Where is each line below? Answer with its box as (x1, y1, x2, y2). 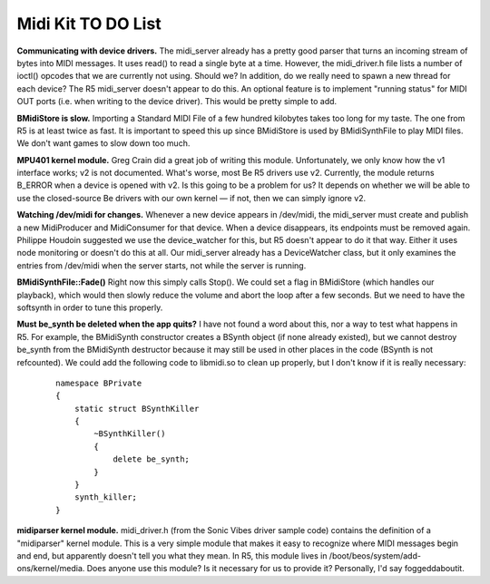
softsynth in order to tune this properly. (16, 302, 163, 313)
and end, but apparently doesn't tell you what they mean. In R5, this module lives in (16, 550, 328, 561)
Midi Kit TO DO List (16, 14, 162, 34)
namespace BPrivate (55, 377, 142, 388)
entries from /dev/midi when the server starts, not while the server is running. (16, 259, 307, 271)
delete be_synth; (113, 454, 191, 464)
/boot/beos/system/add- (328, 550, 422, 561)
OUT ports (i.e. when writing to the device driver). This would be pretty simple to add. (16, 96, 338, 107)
